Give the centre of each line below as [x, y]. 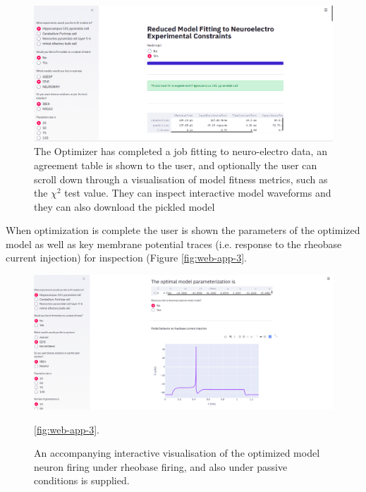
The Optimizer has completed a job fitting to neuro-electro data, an [181, 151]
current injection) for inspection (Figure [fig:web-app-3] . [126, 258]
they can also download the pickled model [124, 206]
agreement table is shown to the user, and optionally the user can [176, 165]
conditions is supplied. [82, 480]
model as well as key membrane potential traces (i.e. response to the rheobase [174, 244]
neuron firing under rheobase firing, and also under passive [161, 466]
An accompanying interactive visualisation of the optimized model [177, 453]
